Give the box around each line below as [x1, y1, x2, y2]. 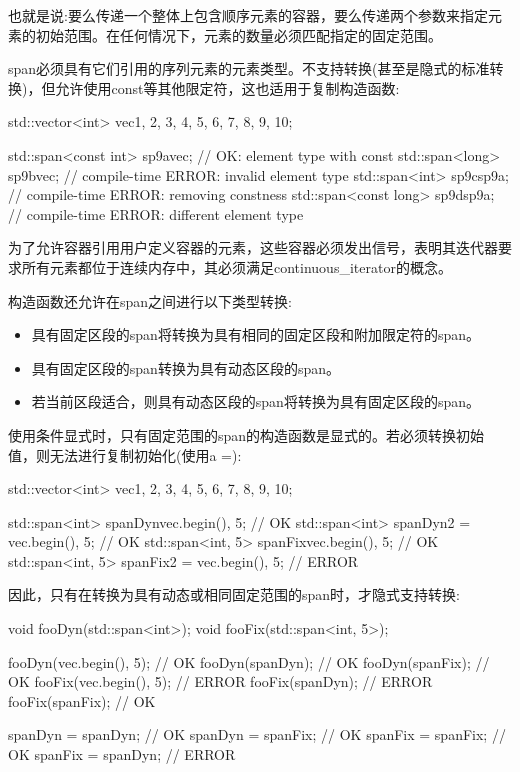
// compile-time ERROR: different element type [8, 203, 304, 224]
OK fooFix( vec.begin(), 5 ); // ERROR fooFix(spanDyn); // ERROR [8, 671, 433, 692]
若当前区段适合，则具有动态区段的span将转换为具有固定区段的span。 [31, 391, 480, 412]
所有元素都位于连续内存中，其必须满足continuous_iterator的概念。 [21, 256, 452, 277]
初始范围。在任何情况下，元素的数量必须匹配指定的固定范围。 [35, 24, 442, 45]
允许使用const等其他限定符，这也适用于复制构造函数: [55, 77, 400, 98]
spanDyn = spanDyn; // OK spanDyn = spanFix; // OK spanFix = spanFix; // [8, 724, 506, 745]
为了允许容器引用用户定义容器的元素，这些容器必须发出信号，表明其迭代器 [8, 237, 498, 258]
